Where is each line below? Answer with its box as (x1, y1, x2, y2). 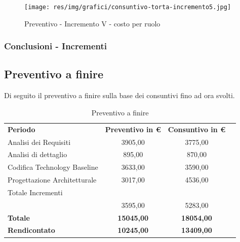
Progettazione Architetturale (8, 174, 97, 185)
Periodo (8, 124, 35, 134)
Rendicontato (8, 225, 55, 235)
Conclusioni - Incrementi (4, 40, 107, 52)
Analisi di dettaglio (8, 149, 67, 160)
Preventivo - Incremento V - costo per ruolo (24, 18, 161, 28)
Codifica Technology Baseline (8, 162, 98, 172)
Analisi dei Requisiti (8, 136, 71, 147)
